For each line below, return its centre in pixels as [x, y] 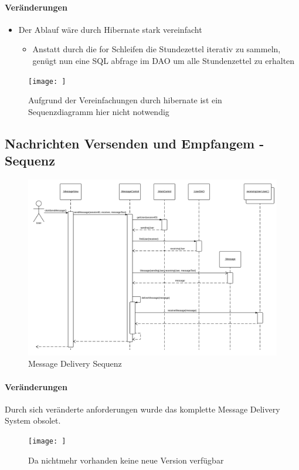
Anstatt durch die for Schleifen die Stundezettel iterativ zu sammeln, [157, 49]
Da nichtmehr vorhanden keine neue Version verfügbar [126, 460]
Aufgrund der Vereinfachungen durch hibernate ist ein [125, 100]
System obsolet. [33, 420]
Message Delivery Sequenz [75, 364]
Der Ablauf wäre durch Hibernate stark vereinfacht [110, 29]
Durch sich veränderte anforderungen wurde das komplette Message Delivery [142, 409]
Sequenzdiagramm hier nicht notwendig [99, 111]
